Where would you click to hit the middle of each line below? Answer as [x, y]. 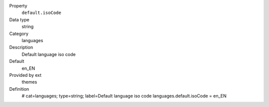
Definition [19, 89]
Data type [19, 19]
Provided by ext [25, 75]
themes [29, 82]
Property [18, 6]
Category [19, 33]
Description [21, 48]
